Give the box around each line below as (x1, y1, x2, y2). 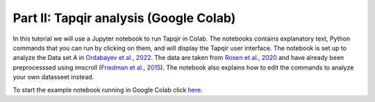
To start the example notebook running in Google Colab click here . (12, 85, 203, 94)
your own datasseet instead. (12, 73, 94, 81)
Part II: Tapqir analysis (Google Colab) (12, 10, 236, 25)
